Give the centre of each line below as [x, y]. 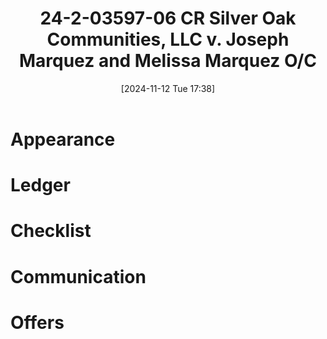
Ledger [40, 185]
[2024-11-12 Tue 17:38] [168, 88]
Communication [78, 276]
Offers [37, 322]
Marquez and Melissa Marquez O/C [168, 61]
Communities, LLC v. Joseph [168, 39]
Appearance [63, 139]
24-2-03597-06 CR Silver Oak [168, 18]
